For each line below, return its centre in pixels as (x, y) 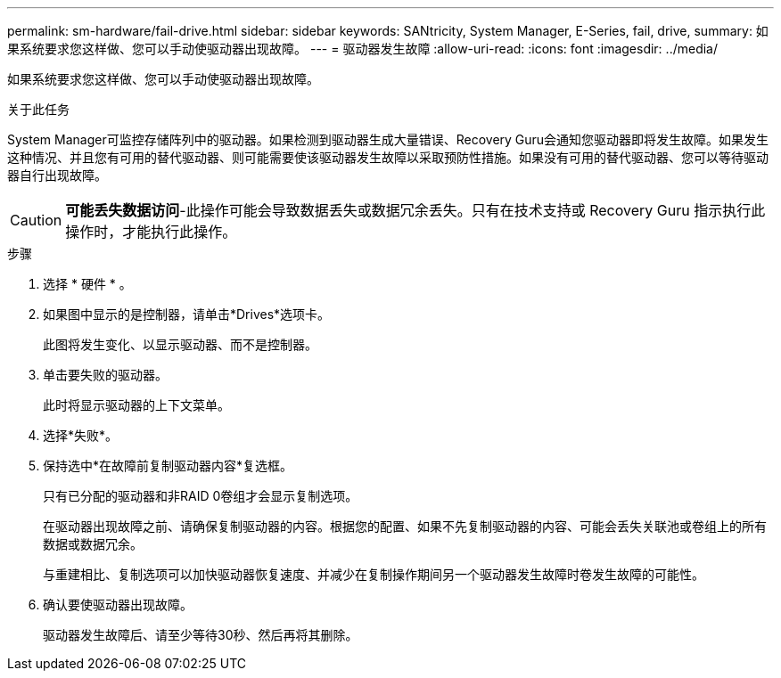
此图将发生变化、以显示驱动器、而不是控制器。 (180, 344)
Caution (36, 220)
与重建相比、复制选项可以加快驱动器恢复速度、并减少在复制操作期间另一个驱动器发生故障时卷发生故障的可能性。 (374, 574)
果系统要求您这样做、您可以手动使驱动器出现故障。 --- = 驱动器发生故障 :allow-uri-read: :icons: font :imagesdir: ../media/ (363, 49)
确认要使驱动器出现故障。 (118, 604)
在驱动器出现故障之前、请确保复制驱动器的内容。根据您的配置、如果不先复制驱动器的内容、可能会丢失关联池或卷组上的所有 (405, 526)
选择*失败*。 (81, 435)
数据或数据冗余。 (93, 544)
